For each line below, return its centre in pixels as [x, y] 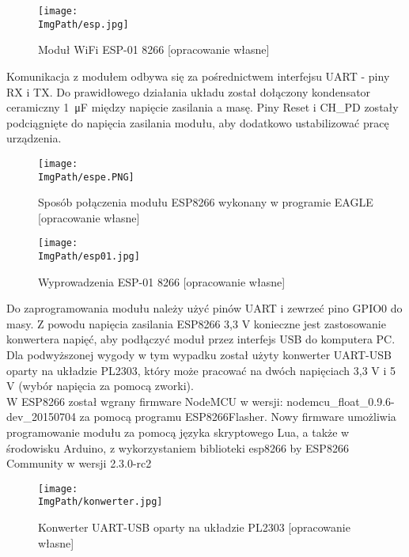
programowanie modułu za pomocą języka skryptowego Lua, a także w [178, 432]
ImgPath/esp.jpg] [83, 24]
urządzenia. [34, 138]
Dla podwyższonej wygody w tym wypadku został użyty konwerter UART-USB [199, 355]
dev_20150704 [41, 417]
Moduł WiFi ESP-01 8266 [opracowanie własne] [154, 49]
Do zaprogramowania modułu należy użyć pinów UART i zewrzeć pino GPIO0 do [204, 308]
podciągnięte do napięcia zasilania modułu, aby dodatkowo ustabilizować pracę [198, 122]
